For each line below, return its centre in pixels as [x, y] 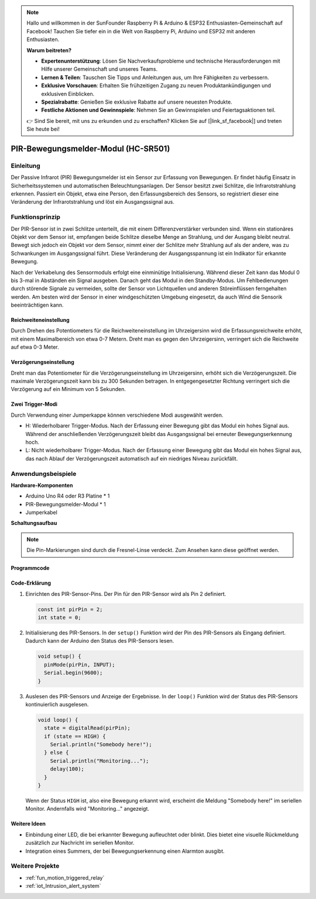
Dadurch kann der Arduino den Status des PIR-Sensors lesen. [100, 641]
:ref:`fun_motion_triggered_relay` [65, 877]
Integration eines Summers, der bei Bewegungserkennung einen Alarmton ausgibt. [125, 851]
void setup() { [59, 656]
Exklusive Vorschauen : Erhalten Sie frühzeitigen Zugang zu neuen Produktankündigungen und [156, 85]
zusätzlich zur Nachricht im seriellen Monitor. [80, 843]
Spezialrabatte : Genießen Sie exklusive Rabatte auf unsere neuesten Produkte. [137, 102]
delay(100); [67, 769]
